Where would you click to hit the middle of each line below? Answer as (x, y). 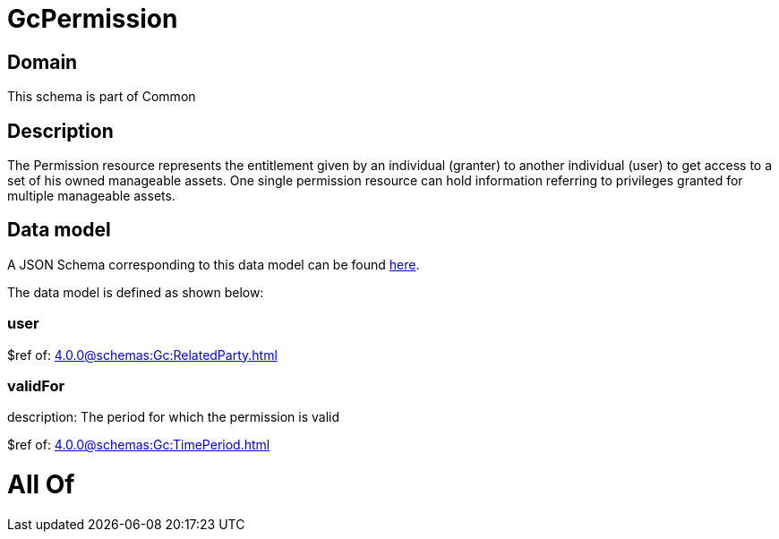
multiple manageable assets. (91, 196)
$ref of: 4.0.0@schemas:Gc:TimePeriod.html (139, 445)
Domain (43, 62)
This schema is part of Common (102, 97)
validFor (36, 385)
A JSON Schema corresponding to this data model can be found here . (214, 264)
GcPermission (93, 19)
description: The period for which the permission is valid (174, 417)
